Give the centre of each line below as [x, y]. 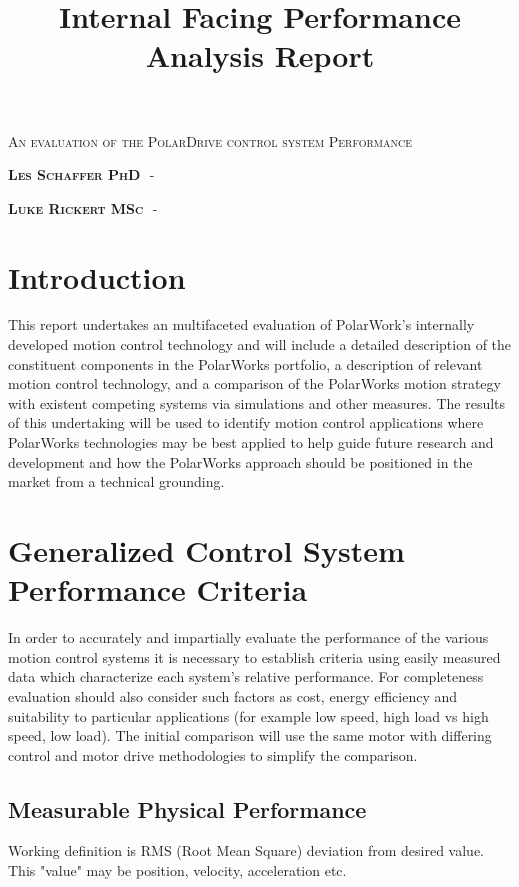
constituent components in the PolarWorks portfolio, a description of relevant [245, 363]
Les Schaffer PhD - [81, 174]
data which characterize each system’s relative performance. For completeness [246, 676]
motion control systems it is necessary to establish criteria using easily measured [254, 656]
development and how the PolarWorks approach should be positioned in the [240, 461]
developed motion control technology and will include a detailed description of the [260, 344]
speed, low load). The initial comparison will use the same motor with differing [250, 735]
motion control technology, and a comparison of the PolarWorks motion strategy [254, 383]
